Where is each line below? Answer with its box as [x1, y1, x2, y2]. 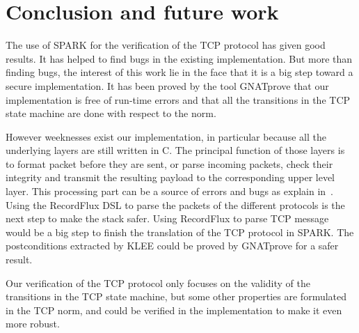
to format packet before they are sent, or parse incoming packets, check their [6, 156, 333, 171]
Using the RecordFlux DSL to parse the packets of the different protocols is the [6, 197, 345, 212]
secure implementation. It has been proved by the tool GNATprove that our [6, 78, 329, 93]
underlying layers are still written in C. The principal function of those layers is [6, 143, 345, 157]
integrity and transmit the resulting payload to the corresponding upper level [6, 170, 335, 185]
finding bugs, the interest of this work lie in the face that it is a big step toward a [6, 65, 353, 79]
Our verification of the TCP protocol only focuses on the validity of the [6, 275, 310, 290]
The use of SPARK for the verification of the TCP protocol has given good [6, 38, 326, 52]
